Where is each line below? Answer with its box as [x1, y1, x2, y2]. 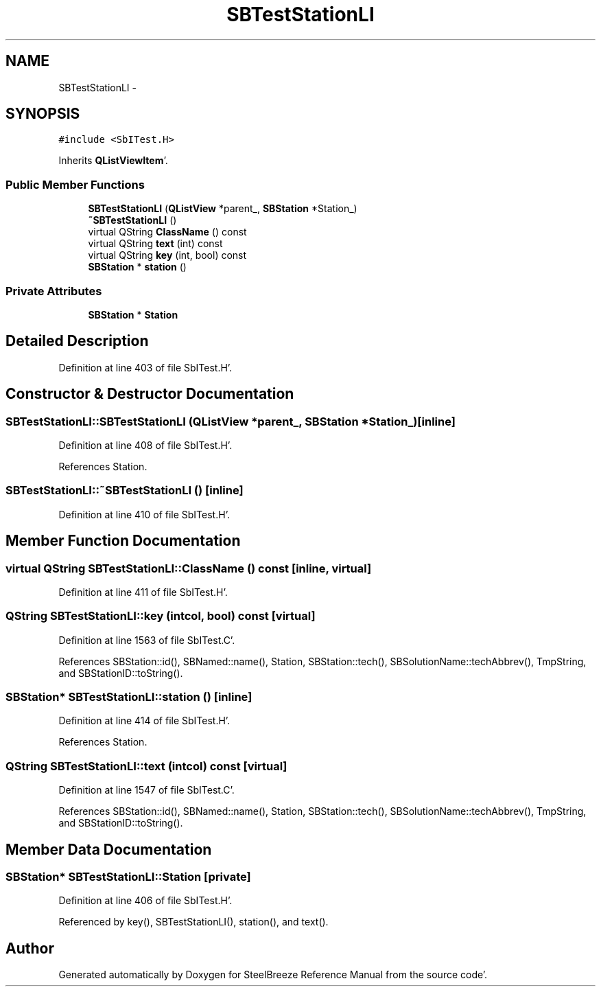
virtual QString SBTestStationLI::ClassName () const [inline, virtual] [5, 561, 372, 575]
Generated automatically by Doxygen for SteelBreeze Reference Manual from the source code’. [58, 969, 488, 981]
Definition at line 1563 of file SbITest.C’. [58, 634, 235, 646]
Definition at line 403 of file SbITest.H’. [58, 361, 233, 373]
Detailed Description [5, 332, 149, 350]
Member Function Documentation [5, 532, 241, 550]
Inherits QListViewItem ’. [58, 154, 168, 167]
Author [5, 939, 54, 957]
